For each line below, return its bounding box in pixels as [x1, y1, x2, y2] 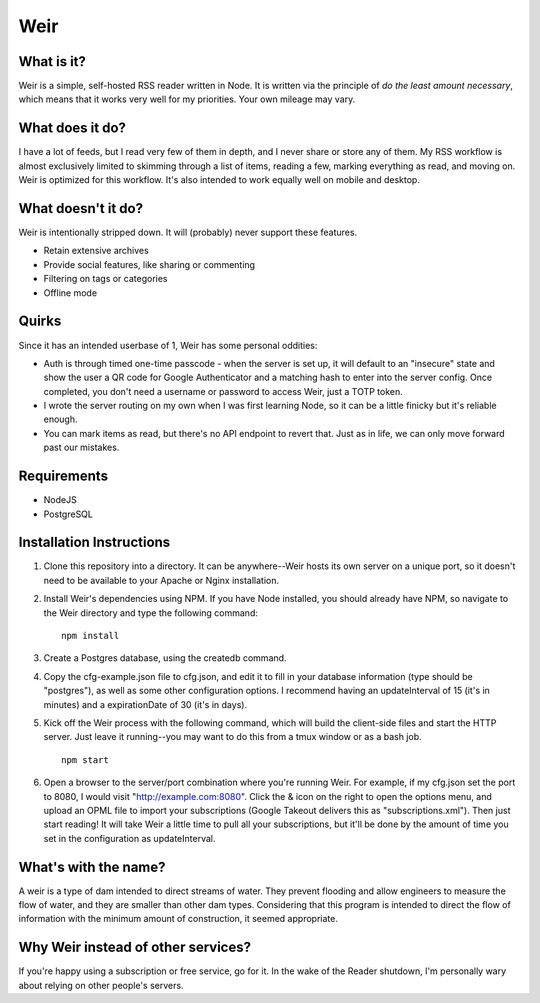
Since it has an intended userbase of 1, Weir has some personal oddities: [18, 339, 318, 351]
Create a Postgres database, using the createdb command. [43, 652, 287, 664]
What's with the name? [18, 858, 166, 875]
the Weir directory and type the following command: [43, 606, 259, 619]
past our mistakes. [43, 441, 120, 454]
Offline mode [43, 286, 98, 299]
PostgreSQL [43, 508, 94, 520]
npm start [61, 754, 109, 765]
